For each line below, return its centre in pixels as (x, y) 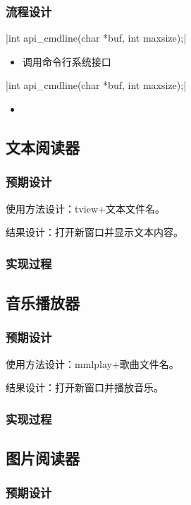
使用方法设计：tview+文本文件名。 (85, 208)
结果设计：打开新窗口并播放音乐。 (85, 387)
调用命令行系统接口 (67, 61)
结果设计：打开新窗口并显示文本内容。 (94, 232)
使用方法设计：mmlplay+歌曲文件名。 (92, 363)
